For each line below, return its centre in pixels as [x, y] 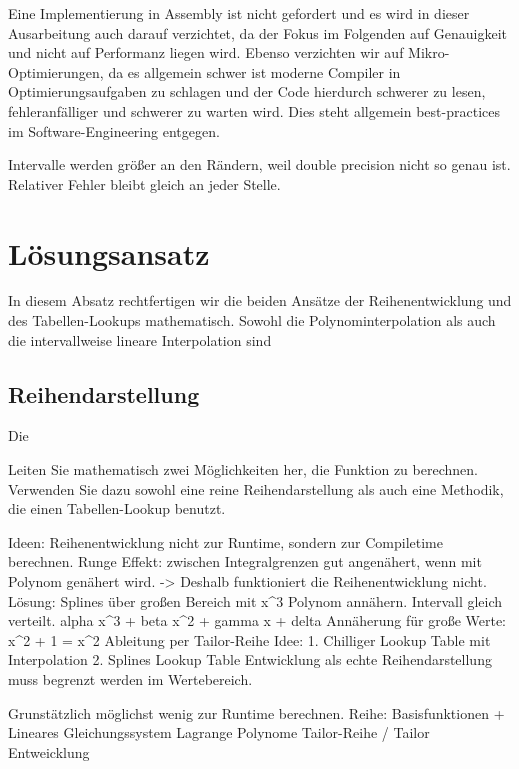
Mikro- [429, 52]
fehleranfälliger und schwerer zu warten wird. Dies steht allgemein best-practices [254, 110]
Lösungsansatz [109, 252]
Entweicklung [49, 751]
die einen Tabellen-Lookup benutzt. [117, 508]
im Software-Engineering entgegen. [114, 130]
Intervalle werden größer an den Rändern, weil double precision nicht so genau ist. [259, 164]
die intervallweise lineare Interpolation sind [140, 339]
